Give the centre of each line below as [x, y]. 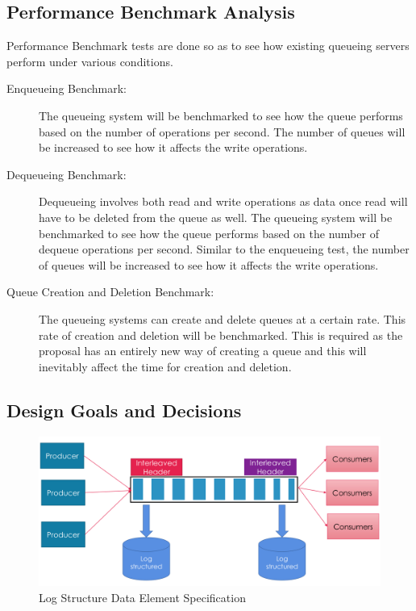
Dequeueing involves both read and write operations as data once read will [223, 201]
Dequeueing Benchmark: [67, 174]
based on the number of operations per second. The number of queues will [222, 131]
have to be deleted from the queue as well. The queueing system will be [216, 217]
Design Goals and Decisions [124, 410]
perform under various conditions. [90, 61]
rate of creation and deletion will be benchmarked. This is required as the [221, 335]
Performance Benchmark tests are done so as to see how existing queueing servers [208, 46]
